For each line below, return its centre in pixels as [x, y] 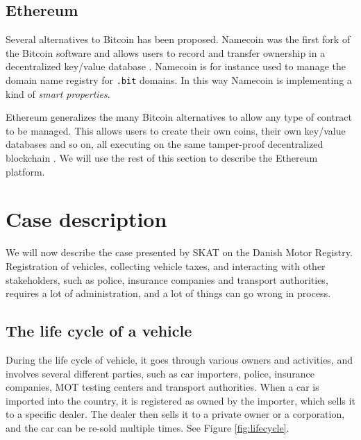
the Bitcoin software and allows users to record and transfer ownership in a [166, 52]
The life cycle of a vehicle [99, 331]
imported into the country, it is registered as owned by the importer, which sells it [180, 400]
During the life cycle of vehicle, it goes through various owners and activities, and [179, 359]
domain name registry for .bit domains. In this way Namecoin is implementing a [179, 79]
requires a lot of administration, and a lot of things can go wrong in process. [168, 293]
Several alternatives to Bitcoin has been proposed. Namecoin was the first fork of [178, 39]
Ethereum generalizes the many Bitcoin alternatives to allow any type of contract [179, 117]
